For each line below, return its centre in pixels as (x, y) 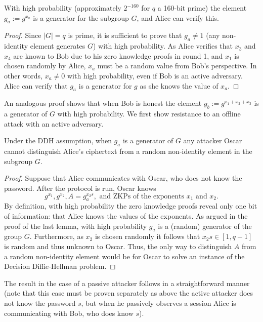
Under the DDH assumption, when (58, 140)
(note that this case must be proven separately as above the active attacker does (129, 293)
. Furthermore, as (56, 236)
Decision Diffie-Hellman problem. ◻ (60, 266)
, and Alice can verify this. (178, 17)
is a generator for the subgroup (81, 17)
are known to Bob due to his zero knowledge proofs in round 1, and (118, 55)
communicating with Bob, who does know (69, 313)
